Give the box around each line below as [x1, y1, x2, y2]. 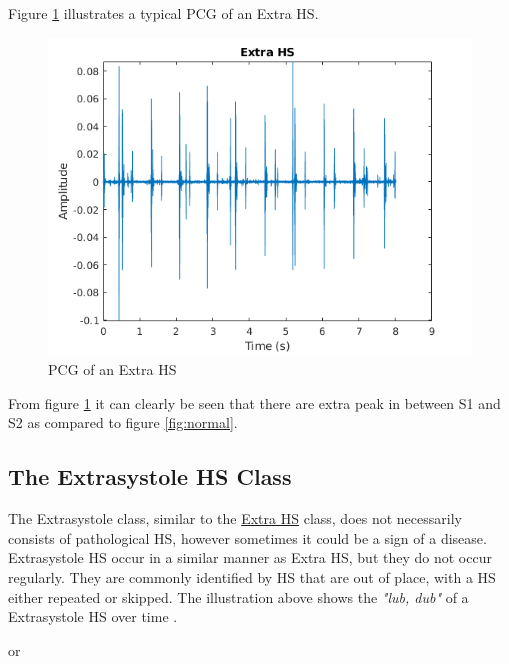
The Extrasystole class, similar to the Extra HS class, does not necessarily [8, 508, 462, 529]
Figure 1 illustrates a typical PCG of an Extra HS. [8, 3, 319, 23]
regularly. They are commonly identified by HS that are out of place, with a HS [8, 566, 496, 587]
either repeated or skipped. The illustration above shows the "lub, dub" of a [8, 586, 469, 607]
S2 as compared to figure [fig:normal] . [8, 412, 238, 433]
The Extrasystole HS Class [8, 461, 292, 492]
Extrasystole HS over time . [8, 606, 178, 627]
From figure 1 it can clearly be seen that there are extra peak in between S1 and [8, 392, 501, 413]
